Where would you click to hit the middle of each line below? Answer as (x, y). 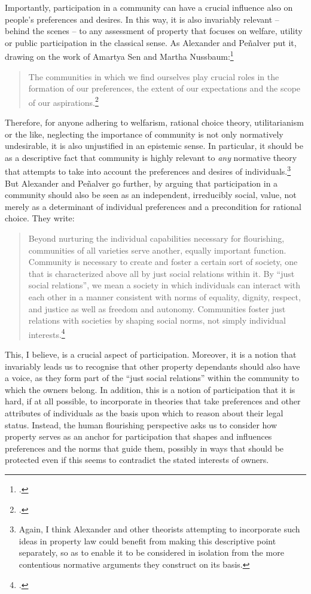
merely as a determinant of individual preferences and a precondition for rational (153, 206)
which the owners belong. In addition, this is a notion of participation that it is (150, 389)
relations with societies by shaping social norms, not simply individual (157, 320)
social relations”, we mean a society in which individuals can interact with (164, 285)
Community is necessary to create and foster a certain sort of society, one (163, 262)
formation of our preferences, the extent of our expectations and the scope (164, 88)
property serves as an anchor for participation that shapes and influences (138, 436)
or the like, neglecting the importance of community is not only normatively (144, 134)
